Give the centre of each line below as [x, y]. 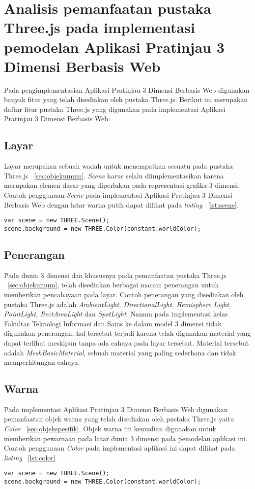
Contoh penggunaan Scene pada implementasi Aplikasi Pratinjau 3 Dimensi [118, 195]
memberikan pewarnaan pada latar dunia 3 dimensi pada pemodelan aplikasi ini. [126, 438]
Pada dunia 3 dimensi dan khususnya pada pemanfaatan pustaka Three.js [115, 275]
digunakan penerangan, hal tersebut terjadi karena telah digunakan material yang [127, 333]
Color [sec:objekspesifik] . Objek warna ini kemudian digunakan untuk [110, 429]
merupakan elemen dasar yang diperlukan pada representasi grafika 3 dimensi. [122, 185]
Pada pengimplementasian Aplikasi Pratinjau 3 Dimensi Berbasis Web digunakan [127, 89]
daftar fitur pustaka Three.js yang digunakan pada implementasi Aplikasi [115, 109]
